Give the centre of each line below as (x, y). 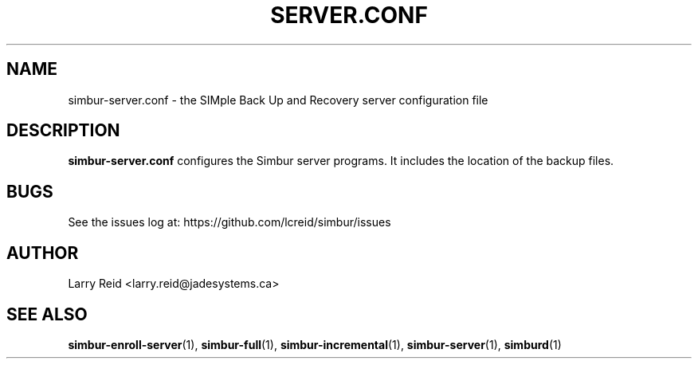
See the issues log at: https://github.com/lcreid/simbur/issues (229, 222)
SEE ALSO (47, 314)
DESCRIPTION (63, 131)
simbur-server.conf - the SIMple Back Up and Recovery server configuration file (278, 100)
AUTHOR (43, 253)
